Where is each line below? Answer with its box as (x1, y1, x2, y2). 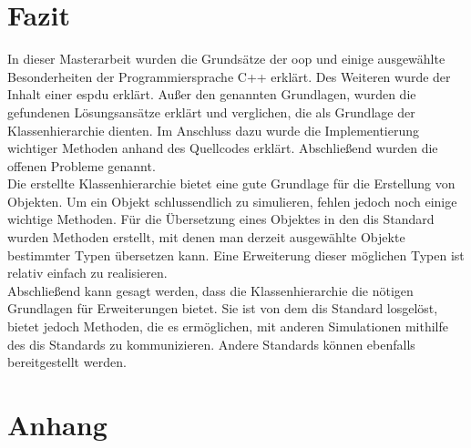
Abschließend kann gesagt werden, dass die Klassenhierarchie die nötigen (7, 280, 414, 300)
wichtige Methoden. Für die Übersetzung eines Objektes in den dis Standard (7, 209, 435, 229)
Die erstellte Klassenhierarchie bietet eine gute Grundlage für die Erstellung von (7, 174, 456, 193)
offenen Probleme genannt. (7, 156, 156, 175)
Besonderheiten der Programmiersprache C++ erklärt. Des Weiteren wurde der (7, 66, 451, 86)
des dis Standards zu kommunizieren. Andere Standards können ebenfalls (7, 334, 415, 353)
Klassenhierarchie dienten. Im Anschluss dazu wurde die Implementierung (7, 120, 420, 139)
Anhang (7, 406, 108, 443)
